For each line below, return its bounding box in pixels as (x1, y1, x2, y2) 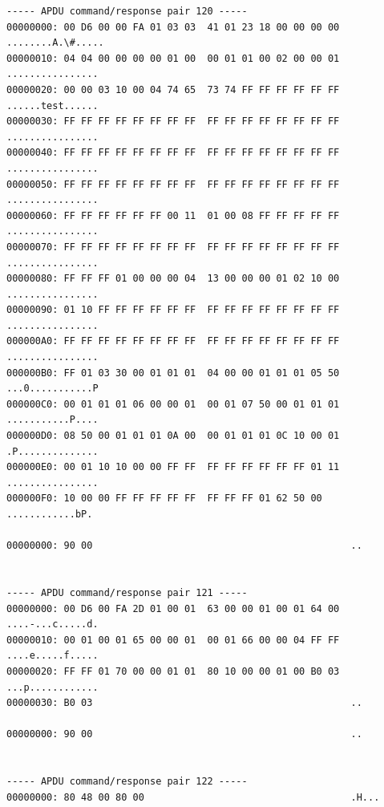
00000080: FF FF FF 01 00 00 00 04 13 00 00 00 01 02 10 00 (6, 273, 340, 285)
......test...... (6, 99, 99, 112)
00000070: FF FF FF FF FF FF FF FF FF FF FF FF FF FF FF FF (6, 241, 340, 253)
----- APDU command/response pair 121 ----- (6, 586, 248, 598)
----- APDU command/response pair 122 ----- (6, 776, 248, 788)
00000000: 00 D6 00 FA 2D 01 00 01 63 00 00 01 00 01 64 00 (6, 602, 340, 614)
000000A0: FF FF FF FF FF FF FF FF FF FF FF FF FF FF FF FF (6, 335, 340, 347)
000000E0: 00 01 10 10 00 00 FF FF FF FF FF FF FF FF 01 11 (6, 461, 340, 473)
